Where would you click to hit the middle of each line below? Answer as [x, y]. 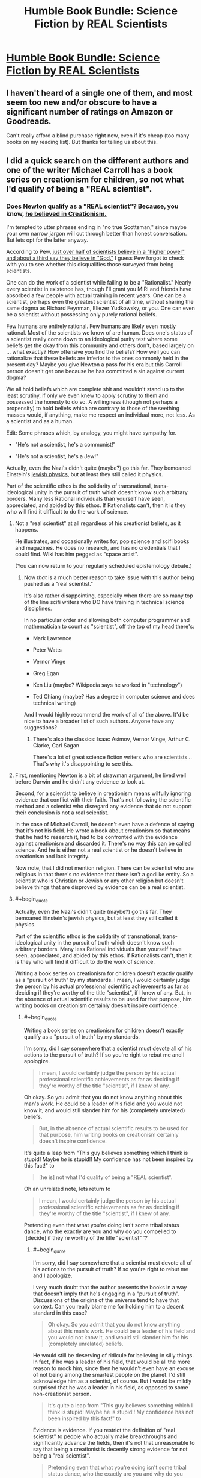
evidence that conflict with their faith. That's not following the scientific [103, 799]
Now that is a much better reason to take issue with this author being [109, 577]
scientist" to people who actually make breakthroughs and [105, 1436]
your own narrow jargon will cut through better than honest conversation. [97, 233]
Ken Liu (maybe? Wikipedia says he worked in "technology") [107, 685]
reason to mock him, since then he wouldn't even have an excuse [114, 1368]
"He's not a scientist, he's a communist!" [65, 444]
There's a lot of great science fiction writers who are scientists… [112, 757]
